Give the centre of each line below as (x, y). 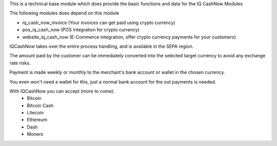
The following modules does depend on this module (64, 13)
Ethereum (37, 120)
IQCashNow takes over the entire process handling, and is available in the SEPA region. (102, 46)
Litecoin (35, 113)
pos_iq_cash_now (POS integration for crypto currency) (81, 30)
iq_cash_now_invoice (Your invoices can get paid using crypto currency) (99, 23)
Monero (35, 134)
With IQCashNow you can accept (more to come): (62, 91)
